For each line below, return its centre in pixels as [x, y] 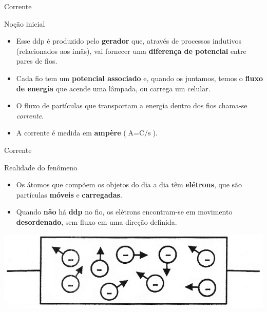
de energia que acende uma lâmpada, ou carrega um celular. [113, 88]
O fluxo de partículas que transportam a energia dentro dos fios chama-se [132, 105]
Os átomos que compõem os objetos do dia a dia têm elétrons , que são [129, 184]
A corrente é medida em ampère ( [71, 133]
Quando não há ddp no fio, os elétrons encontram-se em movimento [124, 212]
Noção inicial [25, 23]
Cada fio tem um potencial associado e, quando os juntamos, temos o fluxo [139, 78]
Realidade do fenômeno [41, 167]
